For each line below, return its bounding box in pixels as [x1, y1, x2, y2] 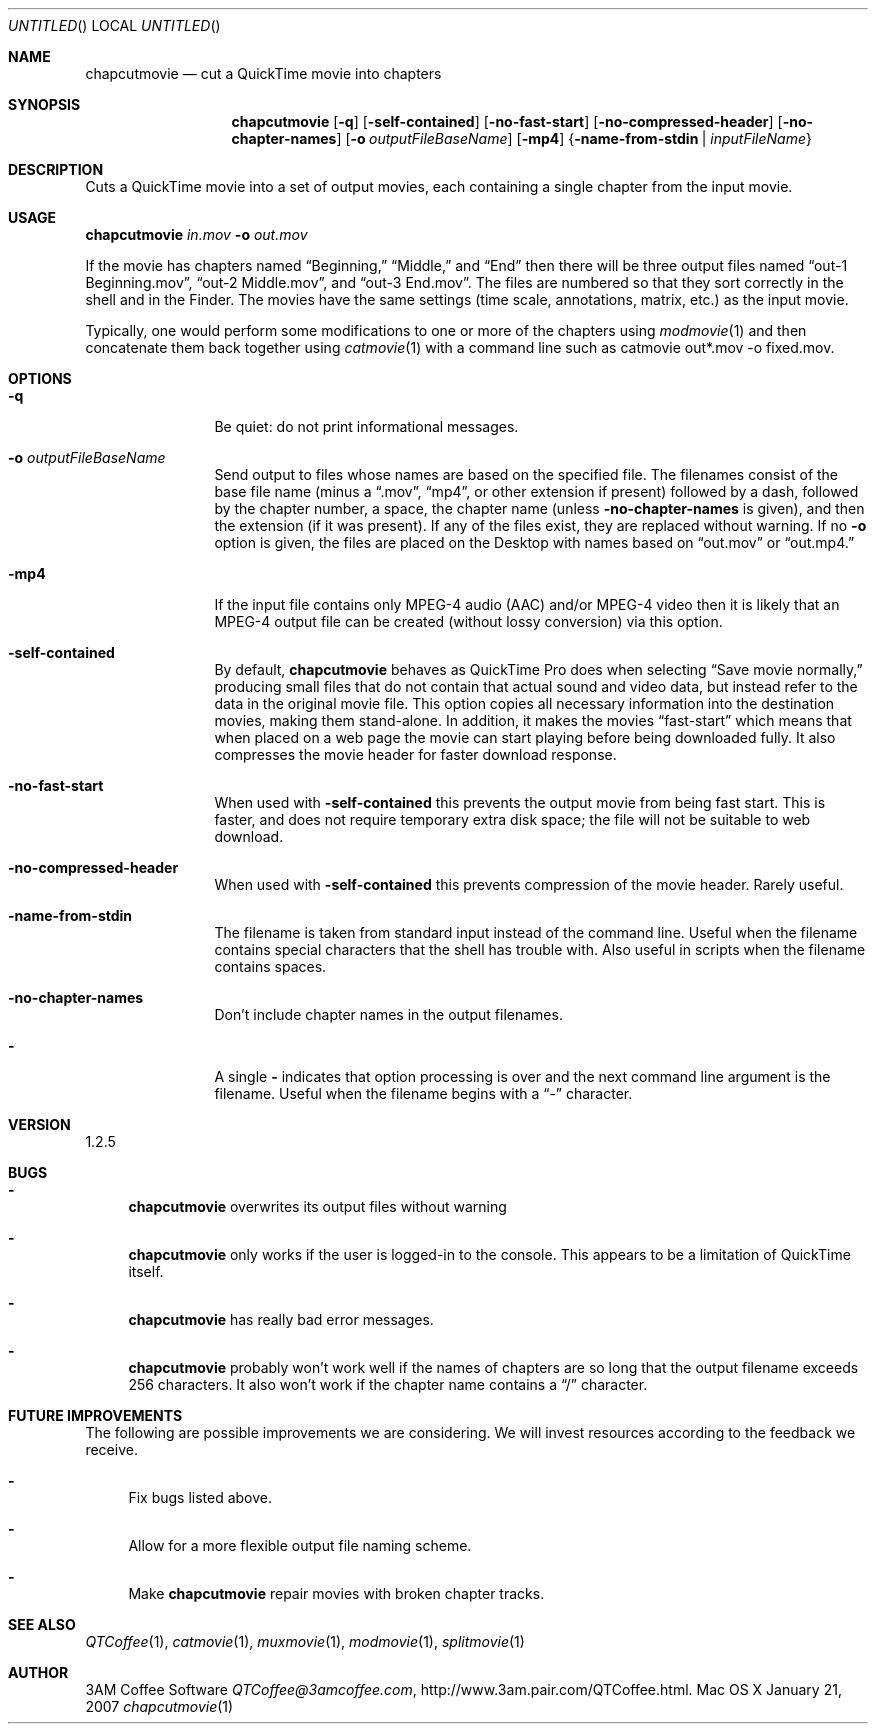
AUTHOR [8, 1664, 69, 1681]
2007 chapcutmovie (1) [85, 1698, 234, 1715]
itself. [128, 1263, 164, 1280]
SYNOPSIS [8, 96, 81, 113]
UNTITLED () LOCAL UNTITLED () [8, 17, 221, 34]
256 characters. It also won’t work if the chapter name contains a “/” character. [128, 1376, 648, 1393]
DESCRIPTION [8, 161, 104, 178]
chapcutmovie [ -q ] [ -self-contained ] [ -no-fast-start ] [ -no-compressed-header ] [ [231, 113, 783, 130]
